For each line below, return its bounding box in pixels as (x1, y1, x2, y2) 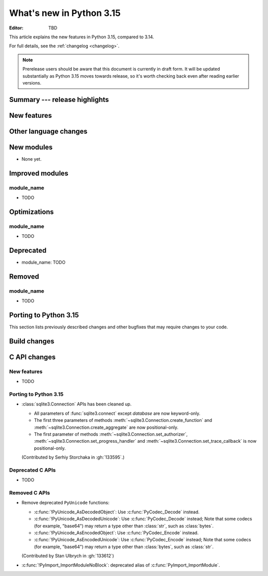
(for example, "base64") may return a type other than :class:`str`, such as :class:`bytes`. (34, 523, 214, 529)
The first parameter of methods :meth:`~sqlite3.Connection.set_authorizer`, (34, 431, 188, 437)
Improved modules (9, 169, 69, 178)
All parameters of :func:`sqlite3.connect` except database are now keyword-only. (34, 410, 201, 416)
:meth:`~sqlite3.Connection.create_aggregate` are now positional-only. (34, 424, 179, 430)
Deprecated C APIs (9, 467, 56, 474)
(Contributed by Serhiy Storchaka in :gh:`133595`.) (21, 454, 125, 460)
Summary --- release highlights (9, 95, 109, 104)
